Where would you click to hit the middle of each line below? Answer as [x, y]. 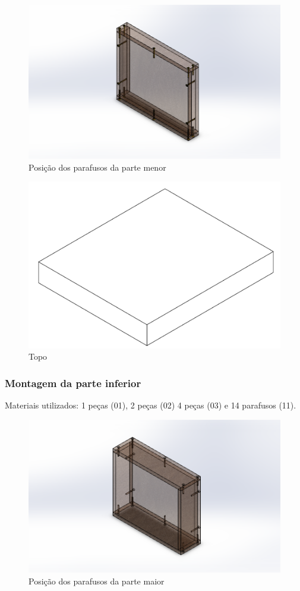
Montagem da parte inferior [73, 383]
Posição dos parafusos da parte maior [97, 581]
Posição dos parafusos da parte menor [97, 167]
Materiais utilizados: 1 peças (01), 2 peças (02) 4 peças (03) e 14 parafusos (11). [151, 405]
